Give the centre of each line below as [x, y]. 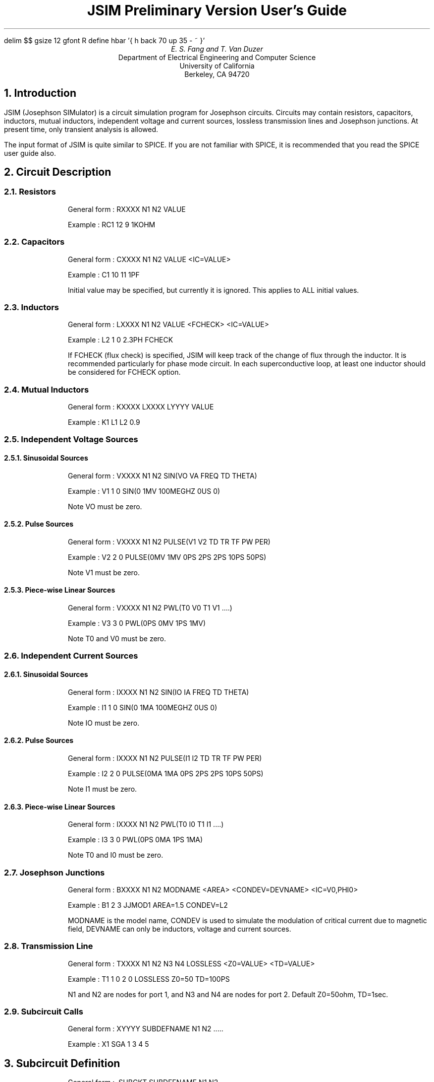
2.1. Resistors [30, 192]
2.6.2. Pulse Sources [39, 741]
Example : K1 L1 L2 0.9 [104, 422]
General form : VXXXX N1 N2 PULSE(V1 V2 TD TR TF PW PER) [169, 541]
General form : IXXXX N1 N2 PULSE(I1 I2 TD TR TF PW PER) [165, 758]
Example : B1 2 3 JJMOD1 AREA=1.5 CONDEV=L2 [148, 905]
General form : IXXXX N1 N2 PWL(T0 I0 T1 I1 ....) [146, 824]
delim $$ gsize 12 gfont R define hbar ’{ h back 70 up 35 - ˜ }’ [105, 40]
